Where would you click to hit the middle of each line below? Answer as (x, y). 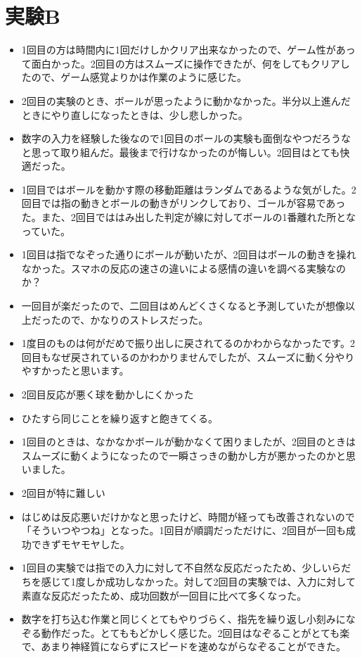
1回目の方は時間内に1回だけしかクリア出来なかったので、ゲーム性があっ (188, 50)
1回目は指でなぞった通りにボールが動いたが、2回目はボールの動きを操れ (189, 254)
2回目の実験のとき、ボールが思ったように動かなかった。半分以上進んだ (186, 100)
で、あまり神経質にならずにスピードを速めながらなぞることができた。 (183, 646)
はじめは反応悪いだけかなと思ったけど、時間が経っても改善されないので (188, 516)
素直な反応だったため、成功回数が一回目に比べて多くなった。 (164, 595)
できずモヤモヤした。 (80, 544)
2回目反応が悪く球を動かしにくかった (108, 394)
